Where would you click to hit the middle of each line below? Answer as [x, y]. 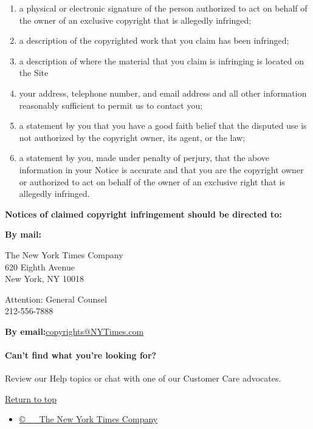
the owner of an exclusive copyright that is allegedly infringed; [135, 20]
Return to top [31, 398]
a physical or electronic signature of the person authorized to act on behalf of [163, 8]
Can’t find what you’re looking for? [81, 355]
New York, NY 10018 [44, 279]
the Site [34, 73]
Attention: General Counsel [56, 299]
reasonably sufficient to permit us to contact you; [111, 105]
